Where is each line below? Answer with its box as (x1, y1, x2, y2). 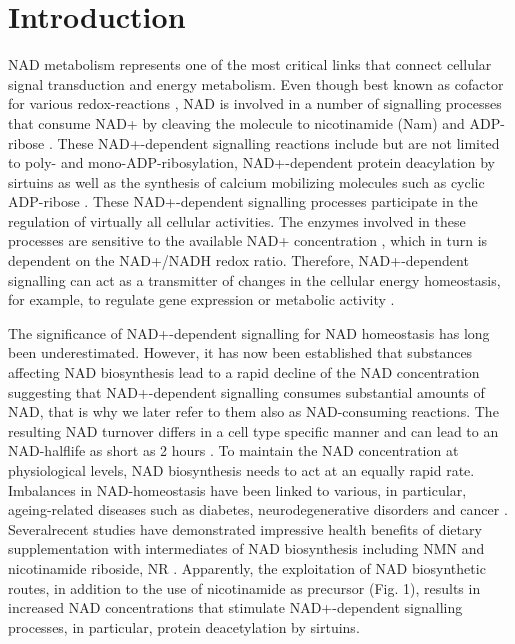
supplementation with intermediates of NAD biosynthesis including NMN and (8, 538, 485, 559)
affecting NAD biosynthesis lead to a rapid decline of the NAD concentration (8, 362, 480, 383)
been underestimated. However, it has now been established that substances (8, 342, 473, 363)
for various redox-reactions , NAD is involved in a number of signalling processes (8, 93, 502, 114)
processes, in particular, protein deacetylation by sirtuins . (8, 616, 360, 637)
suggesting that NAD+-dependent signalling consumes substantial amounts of (8, 381, 485, 402)
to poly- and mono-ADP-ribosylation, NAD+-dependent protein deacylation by (8, 152, 495, 173)
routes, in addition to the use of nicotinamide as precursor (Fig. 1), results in (8, 577, 481, 598)
